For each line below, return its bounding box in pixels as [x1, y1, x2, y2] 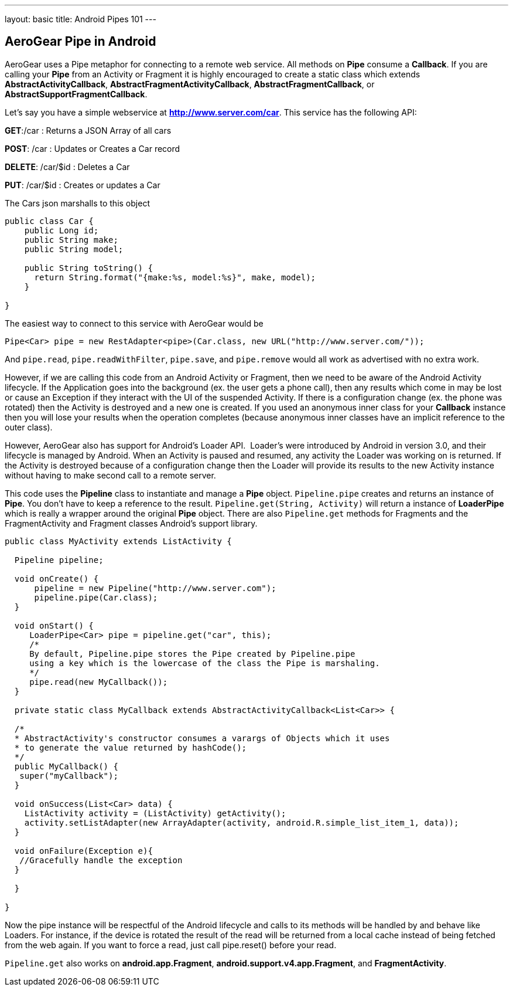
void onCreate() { [14, 573, 99, 583]
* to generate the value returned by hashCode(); [14, 742, 247, 752]
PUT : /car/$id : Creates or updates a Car [5, 179, 160, 190]
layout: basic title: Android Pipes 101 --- [5, 14, 156, 24]
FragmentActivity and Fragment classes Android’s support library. [5, 518, 258, 528]
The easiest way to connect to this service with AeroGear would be [5, 318, 264, 328]
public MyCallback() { [14, 761, 118, 771]
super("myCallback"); [19, 771, 118, 780]
